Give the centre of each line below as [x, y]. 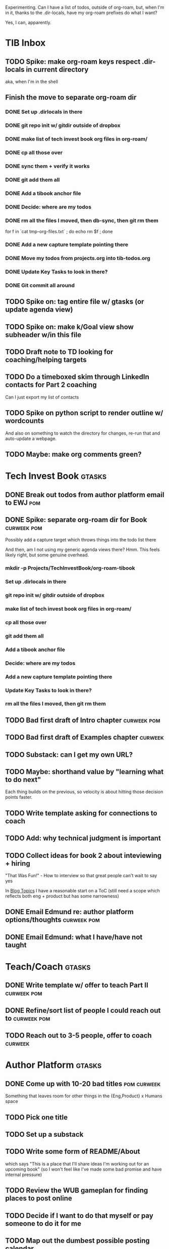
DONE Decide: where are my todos [48, 207]
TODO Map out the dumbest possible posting [77, 1241]
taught [16, 945]
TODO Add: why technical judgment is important [83, 838]
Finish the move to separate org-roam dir [71, 97]
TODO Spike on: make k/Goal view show [69, 327]
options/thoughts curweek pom [52, 920]
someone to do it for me [43, 1223]
